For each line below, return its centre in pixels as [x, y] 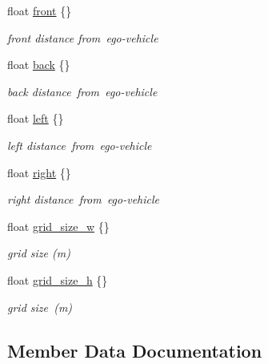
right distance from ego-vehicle [84, 199]
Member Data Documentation [135, 350]
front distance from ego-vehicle [83, 37]
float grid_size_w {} [58, 226]
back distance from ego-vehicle [82, 91]
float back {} [39, 65]
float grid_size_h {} [58, 279]
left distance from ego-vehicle [80, 145]
